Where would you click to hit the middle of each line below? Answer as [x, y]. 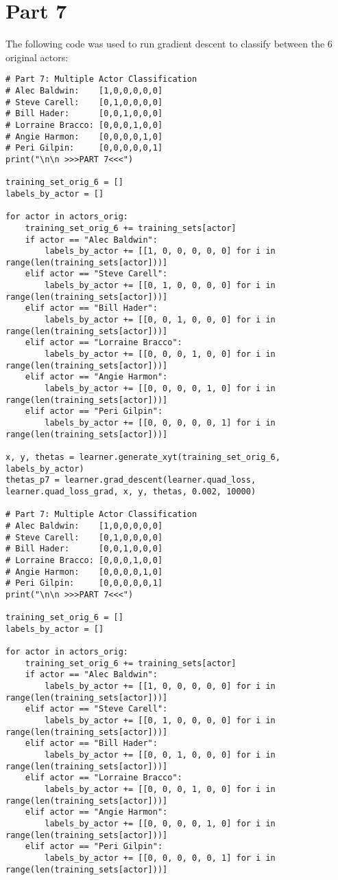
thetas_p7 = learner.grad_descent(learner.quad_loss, [131, 480]
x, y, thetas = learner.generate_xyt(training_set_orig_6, [143, 457]
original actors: [37, 57]
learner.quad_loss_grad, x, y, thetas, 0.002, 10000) [131, 491]
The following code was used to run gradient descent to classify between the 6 [169, 44]
